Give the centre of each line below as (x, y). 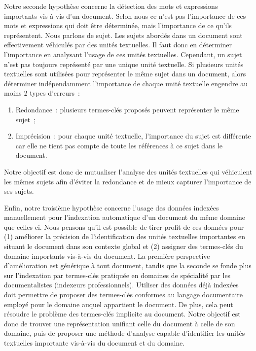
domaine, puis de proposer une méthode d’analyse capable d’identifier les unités (125, 333)
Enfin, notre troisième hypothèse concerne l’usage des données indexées (111, 207)
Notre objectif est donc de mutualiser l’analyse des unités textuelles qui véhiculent (128, 171)
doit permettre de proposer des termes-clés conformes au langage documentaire (123, 295)
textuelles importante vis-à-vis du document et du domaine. (94, 343)
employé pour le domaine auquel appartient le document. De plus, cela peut (119, 304)
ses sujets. (19, 191)
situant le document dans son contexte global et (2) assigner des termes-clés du (124, 246)
